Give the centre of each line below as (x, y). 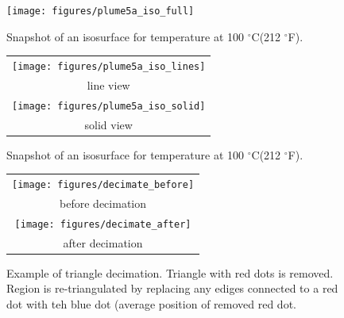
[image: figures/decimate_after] (103, 224)
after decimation (103, 242)
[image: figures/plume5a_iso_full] (100, 11)
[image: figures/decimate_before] (103, 185)
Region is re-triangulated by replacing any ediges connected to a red (172, 288)
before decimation (103, 203)
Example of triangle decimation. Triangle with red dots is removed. (170, 272)
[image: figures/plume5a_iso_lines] (109, 67)
